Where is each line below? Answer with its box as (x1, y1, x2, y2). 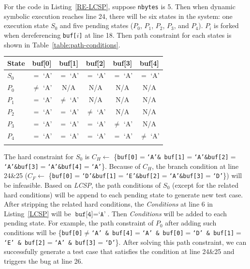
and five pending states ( (59, 20, 133, 30)
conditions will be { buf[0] (4, 227, 83, 237)
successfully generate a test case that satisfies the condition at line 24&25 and (4, 246, 235, 256)
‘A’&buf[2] (194, 154, 229, 161)
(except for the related (172, 179, 238, 190)
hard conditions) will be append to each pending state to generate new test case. (4, 189, 243, 199)
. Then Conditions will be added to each (107, 208, 227, 218)
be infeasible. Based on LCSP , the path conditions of (4, 179, 161, 190)
